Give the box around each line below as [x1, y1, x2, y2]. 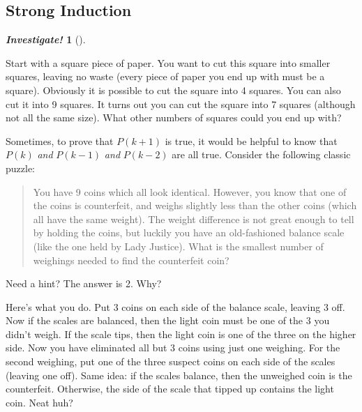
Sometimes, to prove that [6, 133, 114, 148]
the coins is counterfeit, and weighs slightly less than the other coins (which [33, 198, 357, 213]
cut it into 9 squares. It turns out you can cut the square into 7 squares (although [6, 96, 356, 111]
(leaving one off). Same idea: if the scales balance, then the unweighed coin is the [6, 367, 352, 382]
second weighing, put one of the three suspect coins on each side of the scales [6, 354, 335, 369]
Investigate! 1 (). [6, 32, 86, 47]
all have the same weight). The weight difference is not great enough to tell [33, 211, 354, 226]
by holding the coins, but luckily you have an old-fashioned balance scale [33, 225, 345, 240]
